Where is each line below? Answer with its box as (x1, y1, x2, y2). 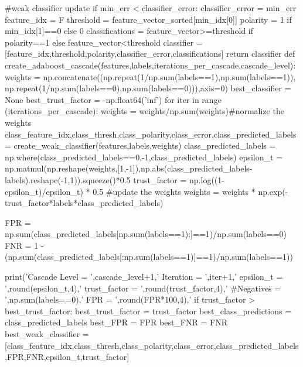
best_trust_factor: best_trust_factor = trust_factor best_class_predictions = (5, 304, 292, 317)
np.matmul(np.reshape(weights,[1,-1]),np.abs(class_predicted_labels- (5, 162, 253, 174)
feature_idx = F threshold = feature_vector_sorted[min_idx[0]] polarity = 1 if (5, 13, 292, 25)
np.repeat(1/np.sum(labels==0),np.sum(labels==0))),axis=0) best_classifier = (5, 82, 291, 94)
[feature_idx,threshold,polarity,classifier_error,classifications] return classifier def (5, 47, 295, 60)
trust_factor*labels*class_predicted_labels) (5, 197, 164, 209)
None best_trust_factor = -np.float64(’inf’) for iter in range (5, 93, 222, 105)
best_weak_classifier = (5, 328, 89, 340)
